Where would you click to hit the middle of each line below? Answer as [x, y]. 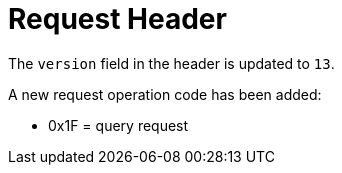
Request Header [117, 19]
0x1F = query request [118, 125]
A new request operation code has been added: [165, 94]
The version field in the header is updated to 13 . [171, 63]
